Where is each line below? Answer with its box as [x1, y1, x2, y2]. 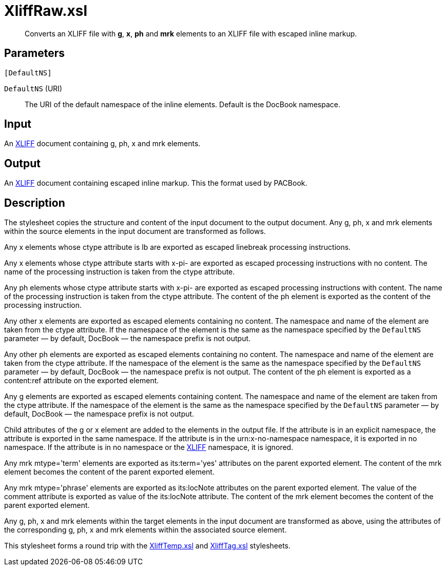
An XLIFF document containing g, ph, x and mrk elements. [4, 139, 201, 148]
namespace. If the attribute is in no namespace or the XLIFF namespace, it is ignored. [4, 443, 294, 452]
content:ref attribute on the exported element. [4, 376, 159, 385]
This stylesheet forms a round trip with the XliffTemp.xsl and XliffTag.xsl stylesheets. [4, 541, 291, 551]
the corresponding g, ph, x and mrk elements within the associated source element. [4, 525, 287, 535]
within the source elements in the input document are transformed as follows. [4, 227, 266, 236]
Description [4, 196, 65, 209]
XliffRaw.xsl [4, 2, 88, 19]
